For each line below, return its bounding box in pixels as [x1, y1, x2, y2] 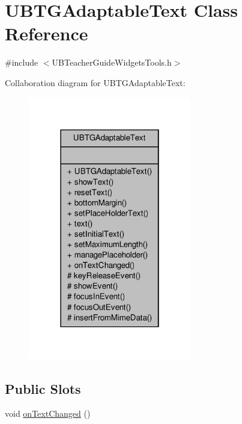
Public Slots [5, 379, 81, 397]
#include [5, 56, 38, 69]
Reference [5, 21, 88, 46]
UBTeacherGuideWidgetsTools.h [52, 56, 172, 69]
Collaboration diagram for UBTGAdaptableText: [5, 76, 186, 89]
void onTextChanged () [5, 407, 91, 420]
